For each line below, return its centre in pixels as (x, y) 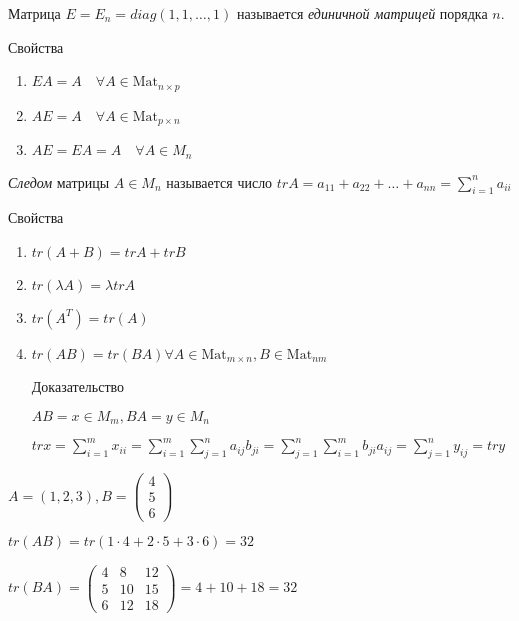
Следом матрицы (59, 181)
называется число (219, 181)
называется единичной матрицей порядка (362, 13)
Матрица (34, 13)
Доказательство (78, 385)
